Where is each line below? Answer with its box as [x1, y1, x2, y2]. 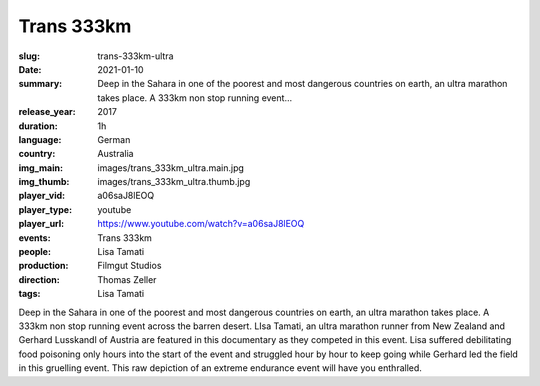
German [97, 133, 131, 145]
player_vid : [18, 190, 65, 202]
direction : [18, 273, 60, 285]
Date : [18, 63, 42, 75]
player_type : [18, 203, 73, 215]
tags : [18, 288, 41, 300]
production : [18, 260, 69, 272]
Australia [97, 148, 134, 160]
